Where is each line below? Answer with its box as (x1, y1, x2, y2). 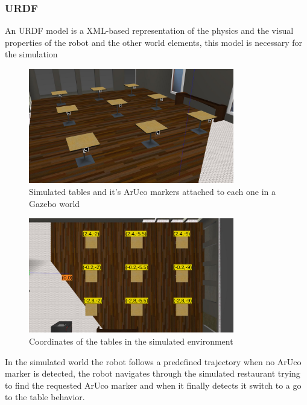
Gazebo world (29, 197, 80, 209)
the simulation (5, 48, 58, 60)
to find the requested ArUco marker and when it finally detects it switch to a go (5, 378, 302, 391)
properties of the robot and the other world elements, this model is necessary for (5, 36, 303, 48)
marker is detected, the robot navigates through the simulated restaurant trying (5, 367, 300, 380)
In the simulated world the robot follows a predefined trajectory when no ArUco (5, 355, 302, 368)
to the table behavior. (5, 391, 85, 403)
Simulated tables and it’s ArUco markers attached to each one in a (29, 185, 276, 198)
